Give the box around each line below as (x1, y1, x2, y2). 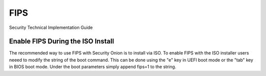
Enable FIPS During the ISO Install (9, 37, 114, 46)
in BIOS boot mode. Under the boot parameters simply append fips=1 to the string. (9, 64, 176, 70)
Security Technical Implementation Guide (9, 25, 93, 30)
